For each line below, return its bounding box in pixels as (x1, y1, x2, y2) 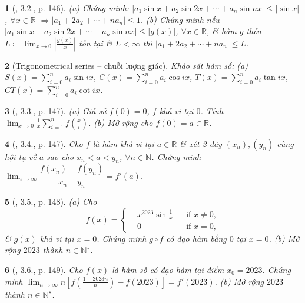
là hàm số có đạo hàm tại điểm (112, 263, 224, 275)
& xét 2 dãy (180, 137, 222, 149)
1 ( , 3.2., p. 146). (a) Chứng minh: (5, 2, 130, 14)
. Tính (200, 104, 224, 116)
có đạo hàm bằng (166, 232, 227, 244)
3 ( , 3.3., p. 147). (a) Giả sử (5, 104, 107, 116)
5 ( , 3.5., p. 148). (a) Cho (5, 195, 97, 208)
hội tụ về (5, 150, 37, 162)
